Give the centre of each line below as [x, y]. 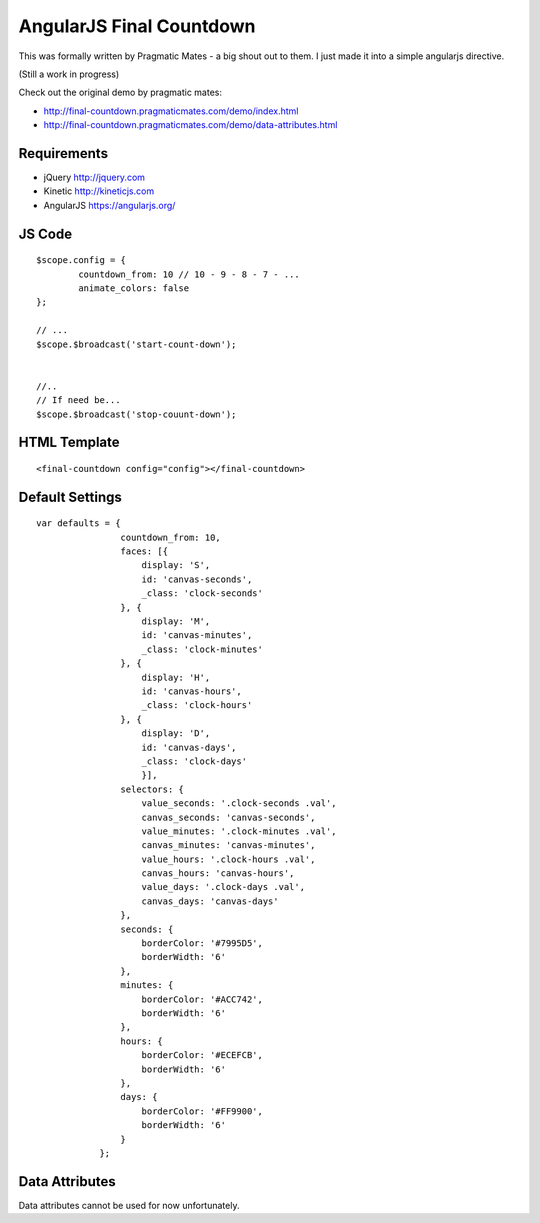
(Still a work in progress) [69, 74]
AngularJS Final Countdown [137, 26]
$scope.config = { [81, 260]
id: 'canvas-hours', [191, 691]
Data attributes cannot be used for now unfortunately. [129, 1205]
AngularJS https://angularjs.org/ [109, 205]
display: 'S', [176, 565]
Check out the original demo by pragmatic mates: [120, 92]
